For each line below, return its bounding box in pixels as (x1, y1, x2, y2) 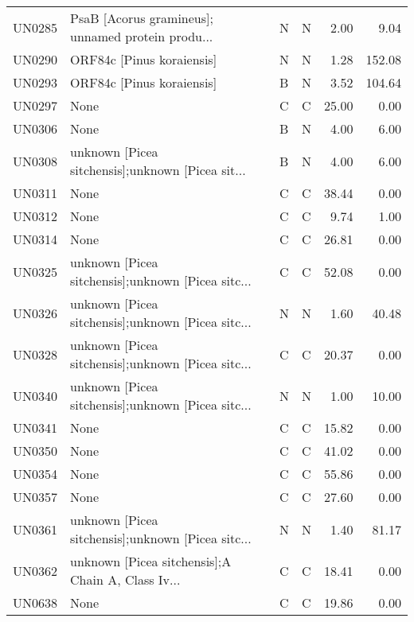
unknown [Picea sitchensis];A (70, 552, 232, 570)
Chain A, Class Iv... (70, 570, 181, 589)
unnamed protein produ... (70, 27, 213, 45)
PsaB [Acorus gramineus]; (70, 9, 213, 27)
